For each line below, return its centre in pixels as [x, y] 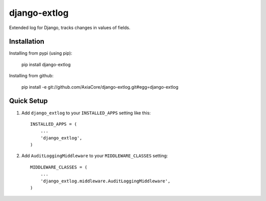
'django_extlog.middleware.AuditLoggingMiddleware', [105, 181]
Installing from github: [31, 76]
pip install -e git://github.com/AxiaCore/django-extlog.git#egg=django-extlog [100, 87]
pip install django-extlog [46, 65]
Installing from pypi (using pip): [41, 53]
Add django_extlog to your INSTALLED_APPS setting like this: [86, 113]
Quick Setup [28, 101]
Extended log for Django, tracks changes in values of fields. [70, 28]
